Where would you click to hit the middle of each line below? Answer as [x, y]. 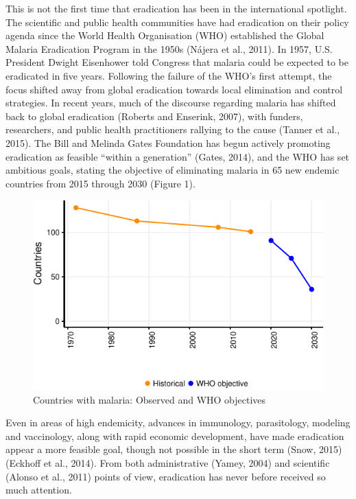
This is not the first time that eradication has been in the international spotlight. [176, 8]
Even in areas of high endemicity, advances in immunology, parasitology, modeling [178, 422]
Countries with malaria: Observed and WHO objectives [150, 399]
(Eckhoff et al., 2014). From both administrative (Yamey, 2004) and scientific [168, 462]
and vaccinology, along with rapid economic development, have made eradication [175, 436]
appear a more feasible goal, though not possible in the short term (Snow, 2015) [174, 449]
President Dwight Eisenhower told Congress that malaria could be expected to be [177, 62]
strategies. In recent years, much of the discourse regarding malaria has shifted [171, 103]
